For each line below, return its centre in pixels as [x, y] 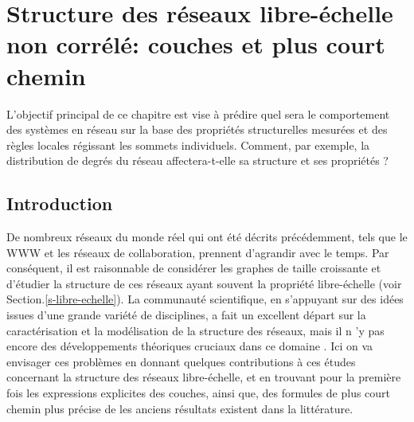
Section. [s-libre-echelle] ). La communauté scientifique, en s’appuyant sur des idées [205, 299]
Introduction [60, 203]
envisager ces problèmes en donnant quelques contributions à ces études [181, 361]
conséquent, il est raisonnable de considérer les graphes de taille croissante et [194, 268]
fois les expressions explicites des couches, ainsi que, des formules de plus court [199, 393]
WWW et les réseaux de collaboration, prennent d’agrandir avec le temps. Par [198, 252]
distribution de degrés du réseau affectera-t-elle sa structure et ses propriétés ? [197, 160]
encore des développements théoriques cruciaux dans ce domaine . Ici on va [190, 346]
